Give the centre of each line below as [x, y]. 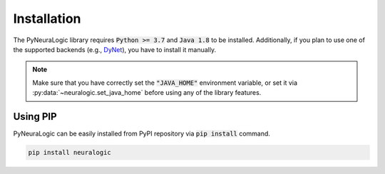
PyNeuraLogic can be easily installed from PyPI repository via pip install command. [142, 134]
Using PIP [35, 117]
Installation [47, 19]
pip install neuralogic [70, 152]
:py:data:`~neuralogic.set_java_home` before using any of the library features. [147, 93]
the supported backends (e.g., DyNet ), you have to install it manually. [115, 49]
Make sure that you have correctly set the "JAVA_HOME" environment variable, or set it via [165, 83]
